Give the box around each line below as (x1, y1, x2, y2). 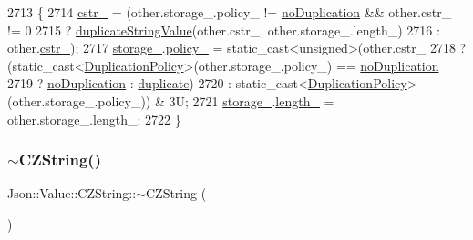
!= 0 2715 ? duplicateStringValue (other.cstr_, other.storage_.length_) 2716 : (7, 20, 440, 39)
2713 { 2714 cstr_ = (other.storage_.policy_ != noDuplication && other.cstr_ (7, 3, 452, 21)
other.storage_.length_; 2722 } (7, 109, 181, 128)
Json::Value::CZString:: (7, 184, 137, 203)
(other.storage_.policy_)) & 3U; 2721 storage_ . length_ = (7, 91, 334, 110)
